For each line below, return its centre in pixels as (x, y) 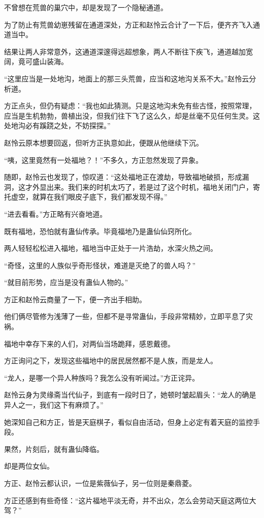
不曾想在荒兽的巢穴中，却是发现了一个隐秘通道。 (86, 7)
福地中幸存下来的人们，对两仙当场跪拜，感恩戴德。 (89, 343)
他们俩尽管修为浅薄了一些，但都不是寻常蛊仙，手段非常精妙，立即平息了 (125, 316)
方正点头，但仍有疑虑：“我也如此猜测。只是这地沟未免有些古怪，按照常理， (130, 106)
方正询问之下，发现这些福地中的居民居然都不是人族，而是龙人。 (111, 361)
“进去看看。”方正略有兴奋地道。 (56, 213)
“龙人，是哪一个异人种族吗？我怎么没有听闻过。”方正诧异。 (102, 377)
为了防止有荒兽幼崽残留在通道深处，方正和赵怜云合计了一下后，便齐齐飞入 (128, 24)
